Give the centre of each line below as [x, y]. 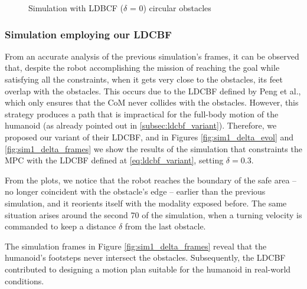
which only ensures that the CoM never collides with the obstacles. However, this [152, 102]
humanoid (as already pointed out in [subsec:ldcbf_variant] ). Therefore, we [141, 125]
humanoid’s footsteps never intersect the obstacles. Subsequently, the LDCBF [145, 257]
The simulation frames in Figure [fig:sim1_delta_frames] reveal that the [136, 246]
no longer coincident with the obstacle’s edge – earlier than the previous [135, 191]
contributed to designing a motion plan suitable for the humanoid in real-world [148, 269]
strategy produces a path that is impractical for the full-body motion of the [142, 114]
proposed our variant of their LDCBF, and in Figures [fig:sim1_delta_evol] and [149, 137]
